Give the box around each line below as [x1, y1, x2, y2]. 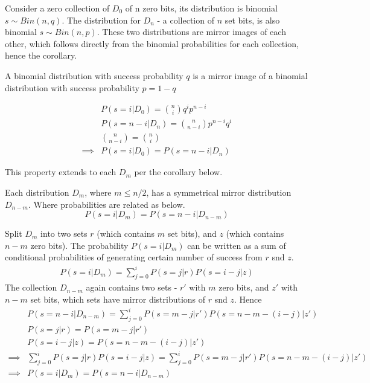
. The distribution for [62, 13, 141, 26]
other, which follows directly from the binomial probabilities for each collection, [5, 37, 299, 50]
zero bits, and [218, 281, 269, 294]
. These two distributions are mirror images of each [97, 25, 286, 38]
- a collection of [157, 13, 214, 26]
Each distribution [5, 186, 69, 199]
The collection [5, 281, 57, 294]
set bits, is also [225, 13, 280, 26]
